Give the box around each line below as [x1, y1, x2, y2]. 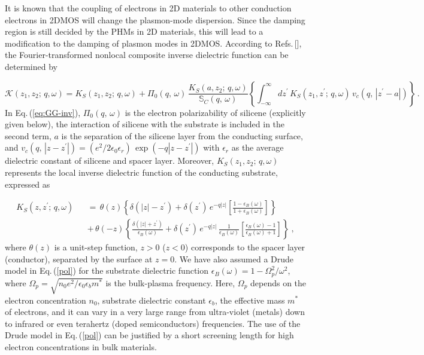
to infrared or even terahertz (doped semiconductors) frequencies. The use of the [5, 317, 301, 329]
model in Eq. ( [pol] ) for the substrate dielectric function [5, 264, 209, 277]
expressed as [5, 177, 50, 190]
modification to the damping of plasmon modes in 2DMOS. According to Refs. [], [5, 36, 302, 49]
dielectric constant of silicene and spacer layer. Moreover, [5, 154, 214, 167]
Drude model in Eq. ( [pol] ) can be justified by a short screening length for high [5, 329, 294, 341]
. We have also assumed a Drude [174, 252, 294, 265]
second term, [5, 129, 52, 142]
